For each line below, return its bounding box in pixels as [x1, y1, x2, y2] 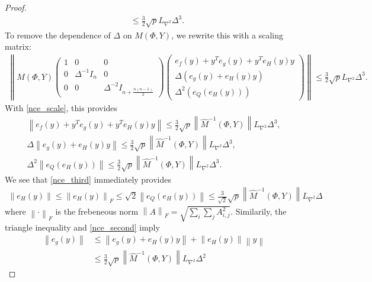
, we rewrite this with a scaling [171, 28, 283, 41]
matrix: [5, 40, 31, 53]
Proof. [5, 1, 27, 13]
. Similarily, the [230, 205, 287, 217]
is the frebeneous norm [55, 205, 139, 217]
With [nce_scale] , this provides [5, 101, 118, 114]
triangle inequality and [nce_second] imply [5, 221, 160, 234]
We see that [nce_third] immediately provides [5, 173, 172, 185]
